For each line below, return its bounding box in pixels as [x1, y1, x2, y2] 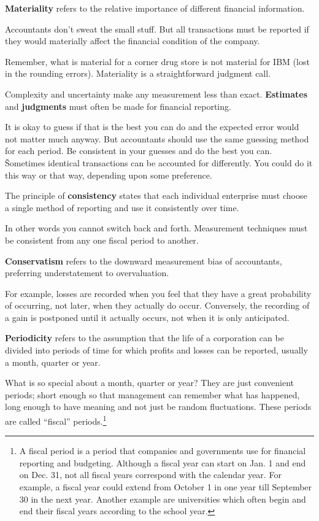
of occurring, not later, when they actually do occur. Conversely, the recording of [5, 299, 310, 312]
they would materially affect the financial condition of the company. [5, 34, 260, 47]
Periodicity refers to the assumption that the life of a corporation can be [5, 331, 284, 344]
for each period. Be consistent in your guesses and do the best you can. [5, 144, 272, 157]
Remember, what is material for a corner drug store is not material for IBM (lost [5, 55, 310, 68]
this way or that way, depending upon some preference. [5, 168, 212, 181]
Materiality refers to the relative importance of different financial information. [5, 2, 305, 14]
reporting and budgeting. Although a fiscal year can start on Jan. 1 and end [19, 456, 306, 469]
